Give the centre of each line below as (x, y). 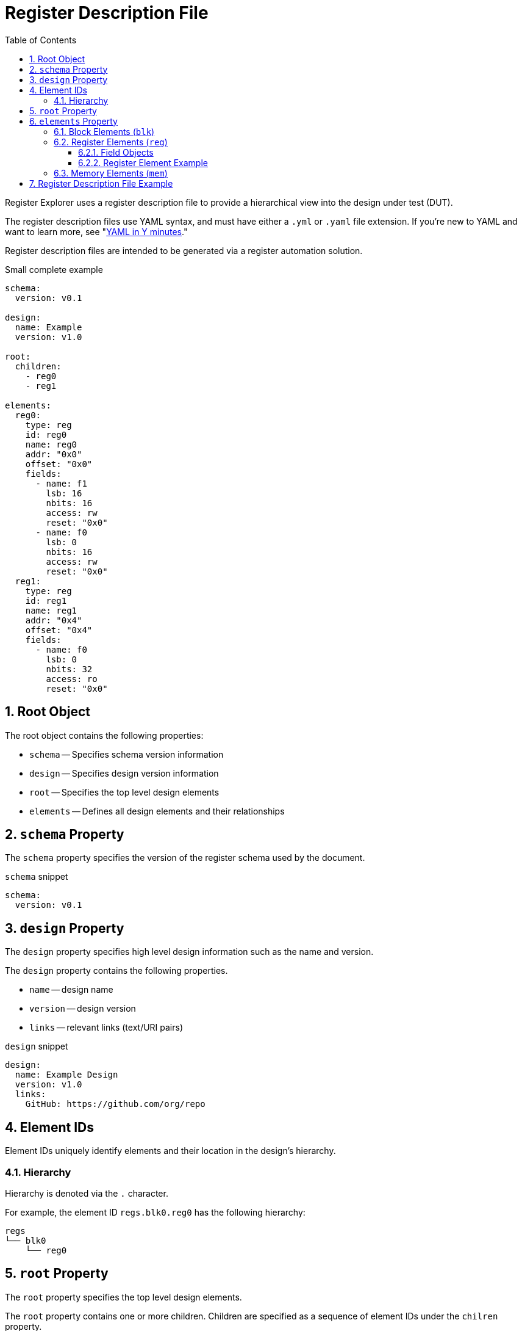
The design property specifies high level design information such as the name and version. (189, 952)
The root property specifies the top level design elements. (123, 1297)
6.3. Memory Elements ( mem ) (111, 173)
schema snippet (37, 877)
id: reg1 (46, 600)
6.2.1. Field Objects (116, 152)
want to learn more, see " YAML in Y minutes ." (96, 231)
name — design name (71, 990)
